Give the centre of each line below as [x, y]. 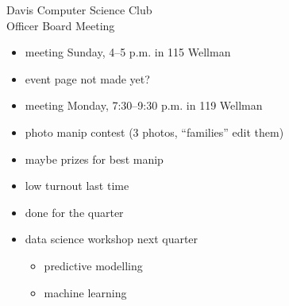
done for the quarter [74, 212]
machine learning [85, 292]
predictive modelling [93, 265]
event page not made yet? [87, 78]
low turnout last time [77, 186]
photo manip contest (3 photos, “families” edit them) [154, 132]
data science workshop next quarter [112, 239]
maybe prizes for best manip [94, 159]
